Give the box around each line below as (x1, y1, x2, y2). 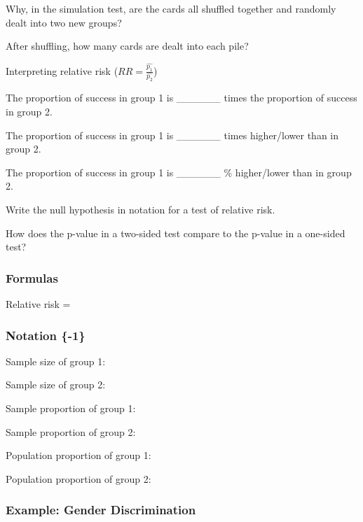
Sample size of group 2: (6, 377, 106, 392)
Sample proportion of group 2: (6, 424, 136, 439)
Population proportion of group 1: (6, 448, 151, 463)
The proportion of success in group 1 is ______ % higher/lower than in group (6, 164, 352, 179)
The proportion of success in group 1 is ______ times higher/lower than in (6, 127, 339, 142)
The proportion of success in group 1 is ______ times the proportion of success (6, 90, 357, 105)
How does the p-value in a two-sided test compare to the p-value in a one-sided (6, 225, 345, 240)
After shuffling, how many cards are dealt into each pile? (6, 38, 249, 53)
